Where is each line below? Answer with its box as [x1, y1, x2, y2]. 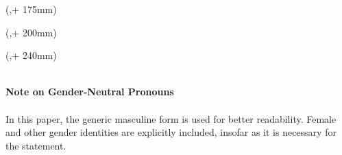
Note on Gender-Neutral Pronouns [5, 84, 174, 99]
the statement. [5, 138, 66, 152]
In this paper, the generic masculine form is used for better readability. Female [5, 111, 337, 126]
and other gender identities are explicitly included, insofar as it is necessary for [5, 125, 337, 139]
